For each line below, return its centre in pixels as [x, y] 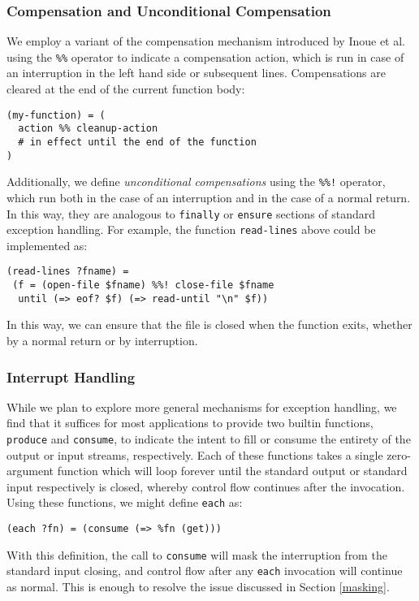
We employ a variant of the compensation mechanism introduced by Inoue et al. [206, 41]
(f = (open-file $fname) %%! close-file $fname [143, 285]
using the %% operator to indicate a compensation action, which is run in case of [205, 56]
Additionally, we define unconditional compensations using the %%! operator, [196, 182]
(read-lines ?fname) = [68, 272]
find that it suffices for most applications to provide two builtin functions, [190, 423]
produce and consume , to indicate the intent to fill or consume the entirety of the [209, 439]
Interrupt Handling [71, 376]
